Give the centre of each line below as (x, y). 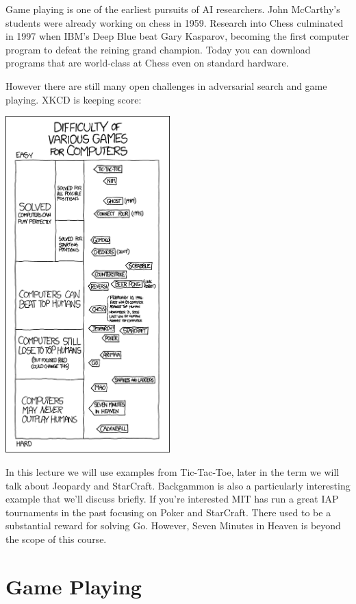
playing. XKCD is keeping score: (74, 99)
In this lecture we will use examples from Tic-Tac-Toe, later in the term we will (173, 472)
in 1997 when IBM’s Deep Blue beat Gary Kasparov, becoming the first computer (177, 36)
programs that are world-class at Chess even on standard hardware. (147, 63)
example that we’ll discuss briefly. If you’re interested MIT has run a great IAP (172, 499)
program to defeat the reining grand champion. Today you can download (158, 49)
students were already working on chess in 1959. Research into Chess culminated (175, 22)
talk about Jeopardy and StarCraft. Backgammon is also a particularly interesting (178, 485)
